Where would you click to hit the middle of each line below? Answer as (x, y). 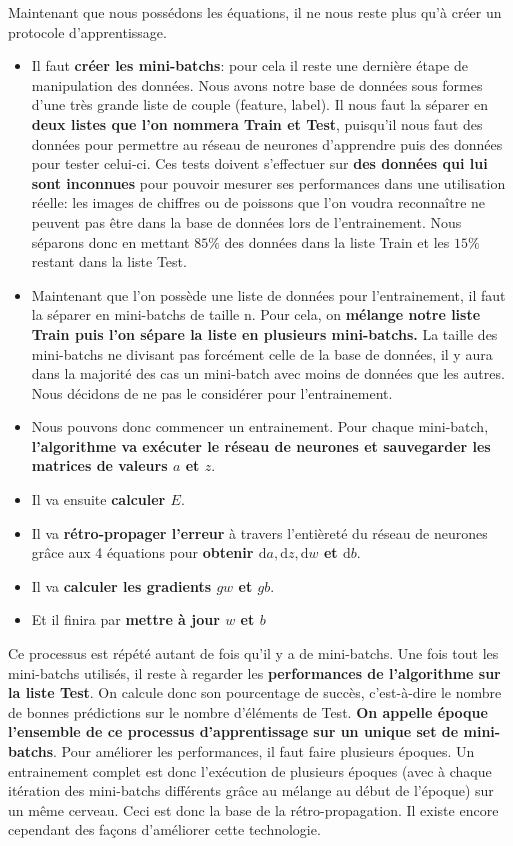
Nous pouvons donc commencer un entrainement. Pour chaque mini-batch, (260, 426)
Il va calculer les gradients (121, 585)
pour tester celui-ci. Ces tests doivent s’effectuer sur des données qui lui (259, 163)
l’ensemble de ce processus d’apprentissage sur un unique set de (233, 731)
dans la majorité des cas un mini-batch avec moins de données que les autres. (268, 373)
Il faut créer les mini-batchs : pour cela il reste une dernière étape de (249, 65)
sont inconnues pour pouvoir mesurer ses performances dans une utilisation (268, 182)
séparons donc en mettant (110, 241)
